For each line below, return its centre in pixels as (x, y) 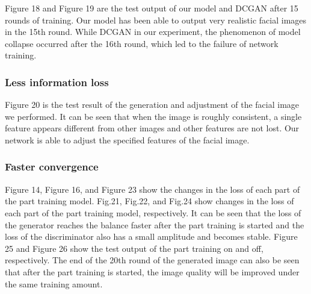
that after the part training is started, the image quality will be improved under (152, 271)
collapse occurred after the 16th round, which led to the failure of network (142, 43)
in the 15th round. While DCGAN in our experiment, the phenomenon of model (153, 32)
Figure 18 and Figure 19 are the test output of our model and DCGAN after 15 (152, 8)
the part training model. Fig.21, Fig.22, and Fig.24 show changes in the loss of (149, 201)
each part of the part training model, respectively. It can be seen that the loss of (153, 212)
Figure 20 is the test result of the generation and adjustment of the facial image (152, 105)
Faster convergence (52, 167)
